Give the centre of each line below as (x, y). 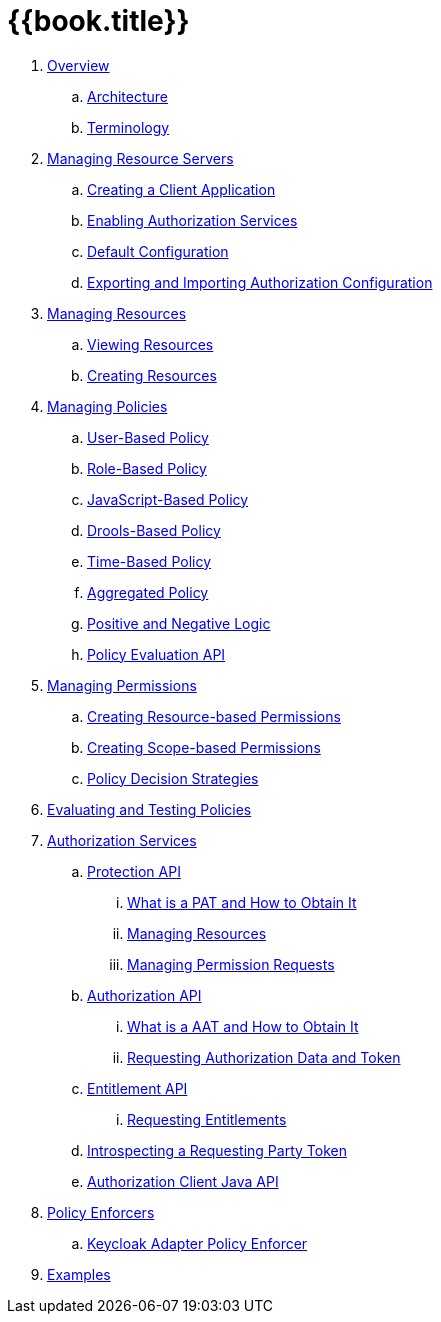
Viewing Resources (150, 344)
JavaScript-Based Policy (168, 499)
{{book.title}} (98, 21)
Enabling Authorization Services (192, 220)
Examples (79, 1274)
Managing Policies (107, 406)
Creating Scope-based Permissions (204, 747)
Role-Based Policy (147, 468)
